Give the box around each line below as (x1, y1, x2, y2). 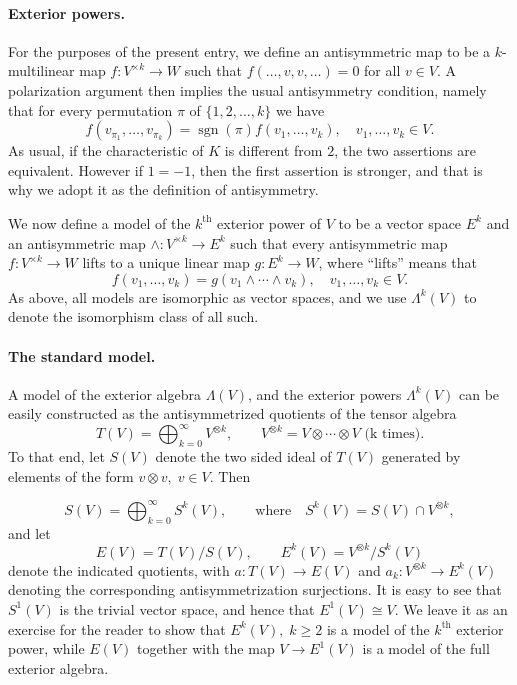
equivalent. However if (8, 159, 143, 180)
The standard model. (8, 345, 156, 366)
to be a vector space (338, 212, 462, 233)
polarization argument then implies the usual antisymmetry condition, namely (8, 79, 487, 100)
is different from (224, 140, 323, 161)
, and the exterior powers (248, 383, 402, 404)
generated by (381, 446, 461, 467)
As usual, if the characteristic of (8, 140, 204, 161)
